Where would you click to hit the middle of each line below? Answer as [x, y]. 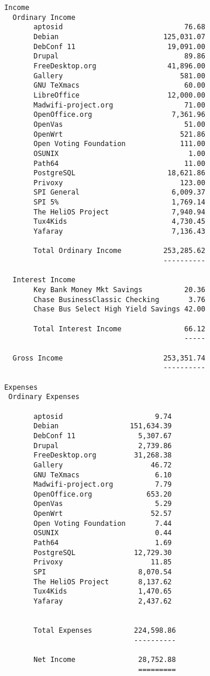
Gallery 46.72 [103, 465]
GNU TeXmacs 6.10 [103, 475]
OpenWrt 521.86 [119, 134]
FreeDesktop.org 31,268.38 [103, 455]
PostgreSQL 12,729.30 [103, 552]
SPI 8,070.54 [103, 572]
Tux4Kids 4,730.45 [119, 222]
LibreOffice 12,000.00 [119, 95]
